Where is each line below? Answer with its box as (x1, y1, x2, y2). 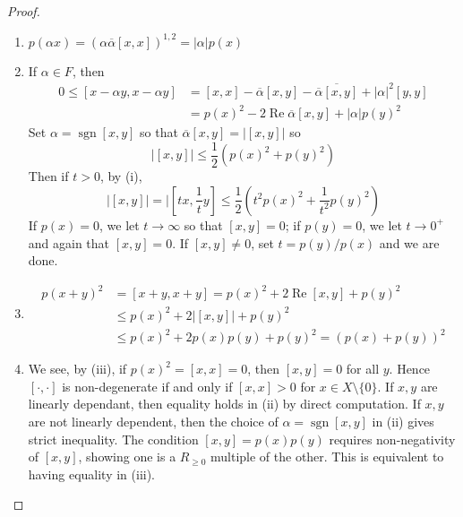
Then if (28, 167, 69, 185)
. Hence (389, 359, 431, 378)
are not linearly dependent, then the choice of (28, 412, 279, 431)
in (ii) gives (372, 412, 434, 431)
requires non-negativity (329, 429, 456, 448)
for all (346, 359, 380, 378)
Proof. (7, 2, 40, 20)
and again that (28, 233, 110, 252)
